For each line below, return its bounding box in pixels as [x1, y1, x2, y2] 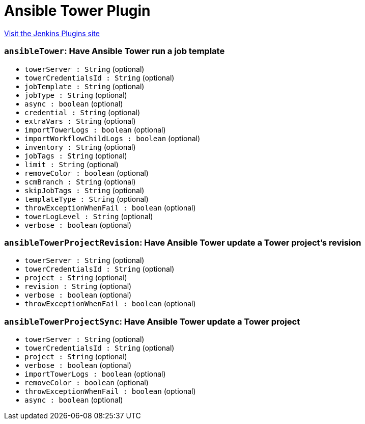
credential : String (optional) [24, 108, 141, 117]
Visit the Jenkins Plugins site [4, 29, 100, 38]
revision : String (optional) [24, 282, 132, 291]
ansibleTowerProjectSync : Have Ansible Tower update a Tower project [4, 316, 300, 327]
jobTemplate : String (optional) [24, 82, 145, 91]
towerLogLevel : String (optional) [24, 211, 153, 221]
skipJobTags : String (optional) [24, 185, 145, 195]
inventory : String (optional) [24, 142, 136, 151]
